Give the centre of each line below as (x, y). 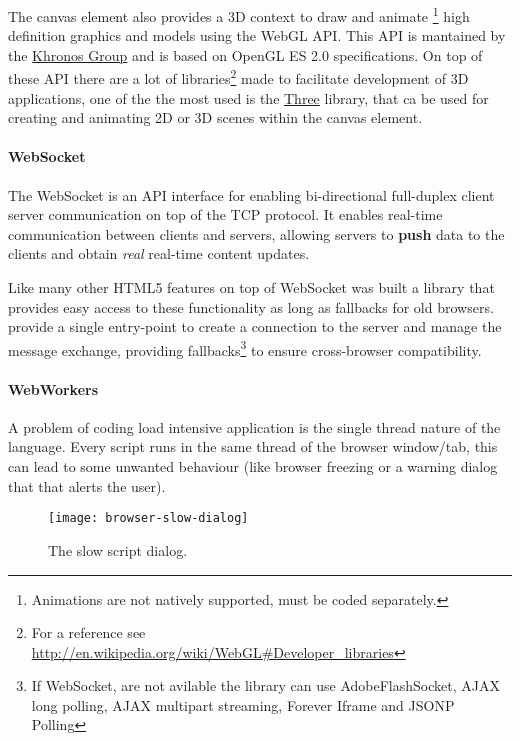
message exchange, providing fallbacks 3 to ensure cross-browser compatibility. (245, 348)
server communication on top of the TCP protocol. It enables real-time (225, 214)
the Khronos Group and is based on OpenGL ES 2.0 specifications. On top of (245, 54)
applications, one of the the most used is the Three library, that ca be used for (248, 97)
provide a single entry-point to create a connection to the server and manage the (255, 326)
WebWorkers (53, 388)
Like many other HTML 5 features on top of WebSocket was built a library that (251, 287)
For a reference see (88, 632)
